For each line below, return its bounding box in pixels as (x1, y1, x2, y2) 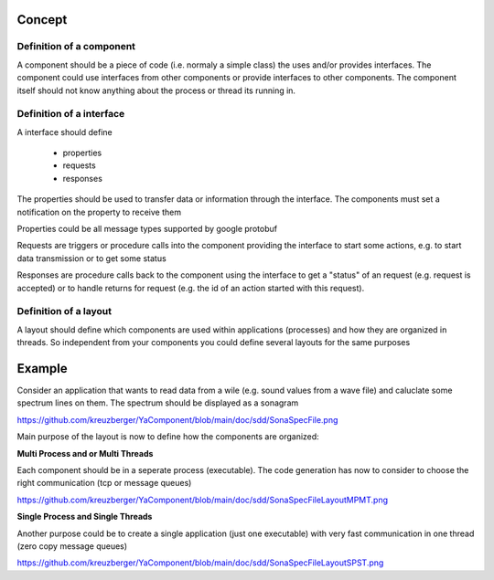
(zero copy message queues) (16, 540, 128, 552)
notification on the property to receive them (16, 206, 182, 217)
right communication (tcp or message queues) (16, 478, 192, 489)
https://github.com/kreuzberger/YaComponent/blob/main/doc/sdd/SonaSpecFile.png (16, 414, 338, 425)
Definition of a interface (16, 108, 125, 121)
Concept (16, 12, 68, 27)
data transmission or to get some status (16, 252, 166, 264)
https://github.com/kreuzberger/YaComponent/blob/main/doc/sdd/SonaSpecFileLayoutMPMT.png (16, 494, 389, 505)
